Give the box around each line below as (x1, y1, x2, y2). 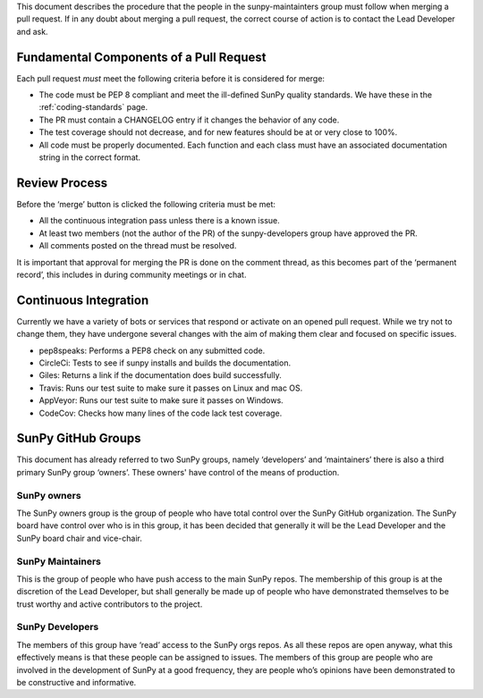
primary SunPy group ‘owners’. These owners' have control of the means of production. (16, 467, 340, 477)
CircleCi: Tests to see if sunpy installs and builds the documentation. (38, 357, 291, 368)
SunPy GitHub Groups (16, 431, 142, 446)
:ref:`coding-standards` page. (38, 102, 148, 113)
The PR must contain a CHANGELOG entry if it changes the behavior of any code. (38, 114, 340, 125)
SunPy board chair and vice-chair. (16, 533, 142, 543)
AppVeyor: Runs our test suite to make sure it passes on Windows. (38, 395, 284, 406)
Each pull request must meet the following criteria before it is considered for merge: (16, 72, 326, 84)
